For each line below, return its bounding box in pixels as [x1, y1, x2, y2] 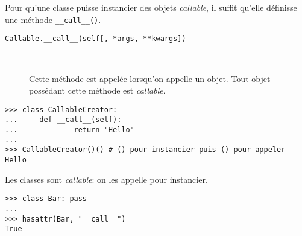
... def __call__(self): [5, 115, 122, 124]
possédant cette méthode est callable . [29, 84, 166, 97]
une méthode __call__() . [5, 13, 101, 25]
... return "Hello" [5, 126, 134, 134]
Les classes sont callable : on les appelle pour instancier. [5, 173, 208, 185]
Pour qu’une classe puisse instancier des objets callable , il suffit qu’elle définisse [5, 1, 297, 13]
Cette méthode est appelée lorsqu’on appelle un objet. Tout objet [29, 72, 271, 85]
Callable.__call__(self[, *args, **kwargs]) [5, 34, 186, 43]
